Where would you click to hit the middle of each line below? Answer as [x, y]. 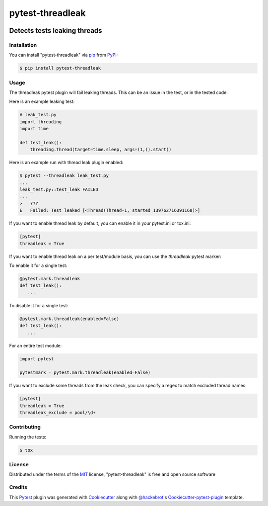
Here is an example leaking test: [42, 101]
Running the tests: [28, 437]
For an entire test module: [35, 345]
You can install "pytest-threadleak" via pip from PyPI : [64, 55]
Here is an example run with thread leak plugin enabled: [66, 163]
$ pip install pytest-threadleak [60, 68]
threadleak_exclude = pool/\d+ [58, 413]
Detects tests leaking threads [56, 31]
